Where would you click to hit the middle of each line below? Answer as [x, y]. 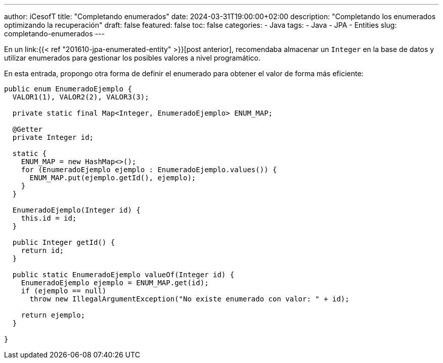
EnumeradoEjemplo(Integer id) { [76, 210]
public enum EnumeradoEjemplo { [68, 89]
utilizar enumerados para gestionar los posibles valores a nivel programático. [132, 58]
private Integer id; [53, 137]
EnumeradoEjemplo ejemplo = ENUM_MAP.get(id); [115, 283]
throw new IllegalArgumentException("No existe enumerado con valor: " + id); [189, 299]
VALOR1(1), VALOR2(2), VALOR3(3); [81, 97]
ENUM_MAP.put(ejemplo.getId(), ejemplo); [113, 178]
